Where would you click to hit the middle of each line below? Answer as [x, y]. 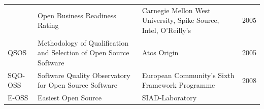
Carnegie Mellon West [176, 10]
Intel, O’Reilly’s [166, 30]
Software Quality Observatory [84, 75]
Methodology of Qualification [83, 42]
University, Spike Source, [180, 20]
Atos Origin [160, 52]
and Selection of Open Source [84, 52]
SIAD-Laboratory [169, 98]
